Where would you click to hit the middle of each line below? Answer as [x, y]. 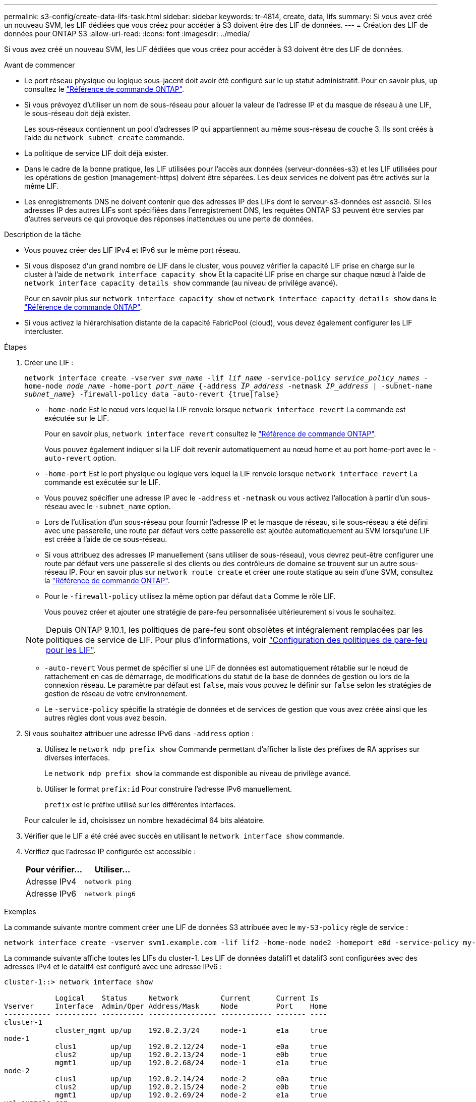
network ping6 [110, 894]
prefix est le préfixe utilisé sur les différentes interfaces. [140, 805]
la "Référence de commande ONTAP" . [107, 581]
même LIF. [42, 186]
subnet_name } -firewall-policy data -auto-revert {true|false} [152, 394]
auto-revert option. [80, 458]
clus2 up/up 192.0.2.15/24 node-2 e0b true [191, 1087]
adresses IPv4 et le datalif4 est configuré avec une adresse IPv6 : [113, 967]
